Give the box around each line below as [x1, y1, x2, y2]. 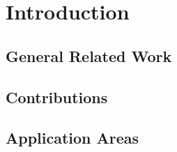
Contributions [6, 86, 108, 107]
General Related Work [6, 45, 172, 66]
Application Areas [6, 127, 139, 149]
